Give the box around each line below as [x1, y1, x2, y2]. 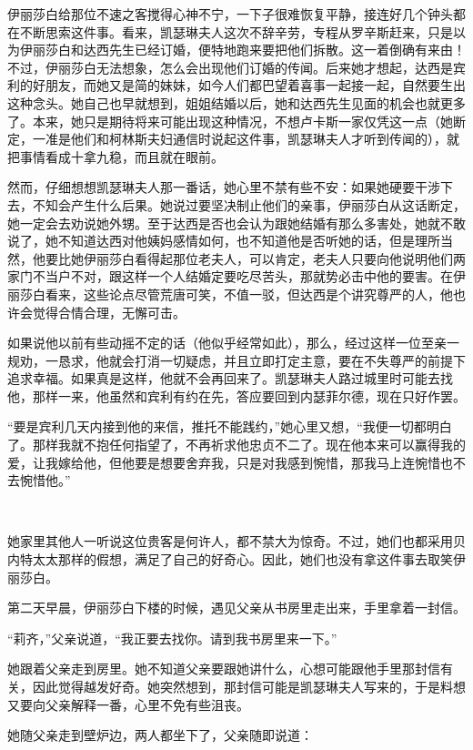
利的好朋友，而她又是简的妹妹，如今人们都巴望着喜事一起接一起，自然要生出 [7, 76, 466, 95]
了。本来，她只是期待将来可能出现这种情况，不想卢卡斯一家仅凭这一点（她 [7, 111, 453, 130]
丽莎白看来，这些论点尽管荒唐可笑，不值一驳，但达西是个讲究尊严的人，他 [7, 284, 453, 303]
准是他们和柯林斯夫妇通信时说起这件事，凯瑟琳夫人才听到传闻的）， [45, 129, 447, 148]
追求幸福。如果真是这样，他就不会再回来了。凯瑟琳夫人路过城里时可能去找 [7, 369, 453, 388]
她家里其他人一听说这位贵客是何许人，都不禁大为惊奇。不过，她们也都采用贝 [7, 532, 466, 551]
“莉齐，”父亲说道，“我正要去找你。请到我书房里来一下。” [7, 628, 337, 647]
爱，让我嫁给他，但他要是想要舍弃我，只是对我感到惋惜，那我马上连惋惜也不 [7, 452, 466, 471]
